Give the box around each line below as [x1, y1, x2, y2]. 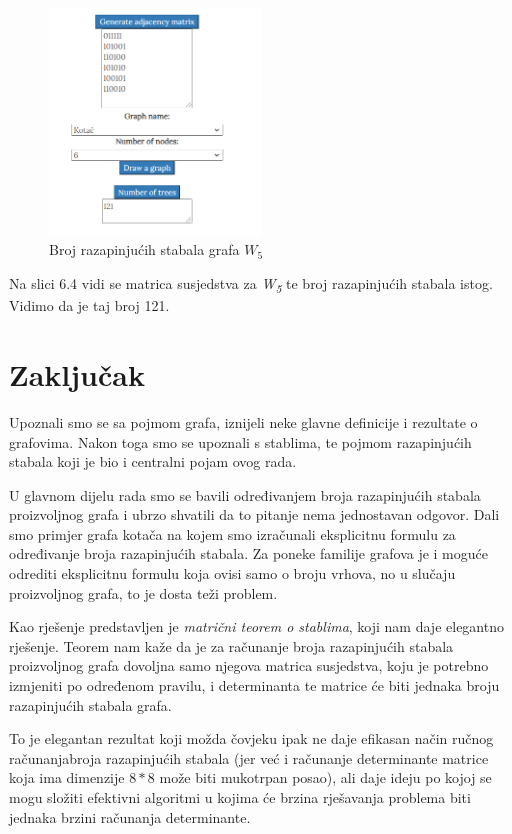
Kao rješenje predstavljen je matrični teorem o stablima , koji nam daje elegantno [9, 616, 504, 637]
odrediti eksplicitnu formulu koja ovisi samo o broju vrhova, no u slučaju [9, 563, 456, 584]
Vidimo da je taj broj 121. [9, 295, 170, 316]
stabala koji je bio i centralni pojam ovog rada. [9, 451, 297, 472]
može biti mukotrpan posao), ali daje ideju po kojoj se [159, 767, 492, 788]
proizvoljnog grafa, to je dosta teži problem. [9, 582, 278, 603]
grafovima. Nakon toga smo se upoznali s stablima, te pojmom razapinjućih [9, 431, 472, 452]
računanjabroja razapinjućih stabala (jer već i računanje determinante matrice [9, 747, 489, 768]
